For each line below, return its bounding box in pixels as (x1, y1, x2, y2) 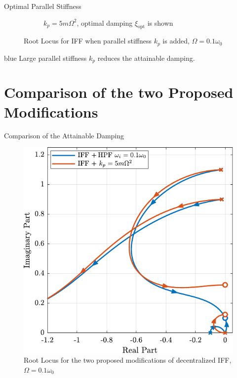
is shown (147, 17, 173, 28)
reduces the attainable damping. (97, 52, 195, 63)
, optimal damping (77, 17, 133, 28)
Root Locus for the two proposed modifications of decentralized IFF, (24, 355, 232, 365)
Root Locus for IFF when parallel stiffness (24, 36, 152, 46)
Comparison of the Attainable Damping (4, 130, 124, 140)
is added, (162, 36, 190, 46)
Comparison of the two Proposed (4, 82, 234, 102)
